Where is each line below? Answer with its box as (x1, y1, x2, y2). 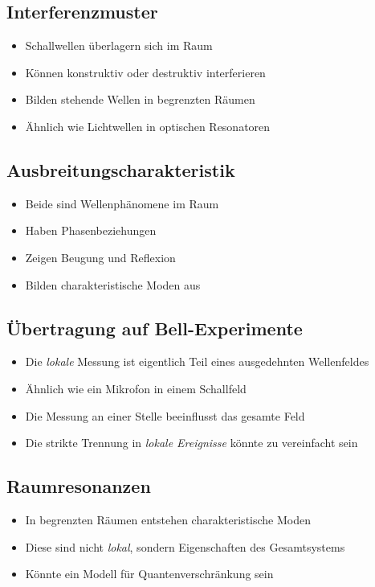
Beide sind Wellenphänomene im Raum (25, 195, 219, 211)
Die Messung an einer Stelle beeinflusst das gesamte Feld (25, 407, 305, 424)
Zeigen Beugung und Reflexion (25, 248, 176, 265)
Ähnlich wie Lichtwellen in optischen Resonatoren (25, 117, 271, 134)
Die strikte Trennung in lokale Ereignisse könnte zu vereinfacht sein (25, 434, 358, 451)
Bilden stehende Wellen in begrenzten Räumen (25, 91, 255, 108)
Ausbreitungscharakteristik (6, 157, 235, 182)
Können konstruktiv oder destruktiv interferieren (25, 64, 266, 80)
